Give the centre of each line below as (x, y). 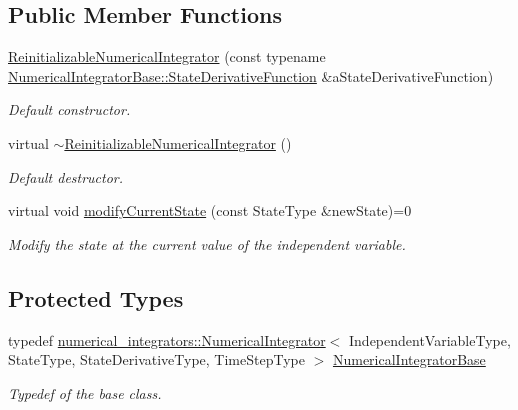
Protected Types (96, 297)
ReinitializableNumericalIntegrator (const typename (167, 56)
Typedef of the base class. (85, 392)
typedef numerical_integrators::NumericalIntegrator (167, 339)
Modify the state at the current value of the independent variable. (207, 243)
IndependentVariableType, (430, 339)
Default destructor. (66, 176)
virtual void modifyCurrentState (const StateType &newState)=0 (210, 210)
